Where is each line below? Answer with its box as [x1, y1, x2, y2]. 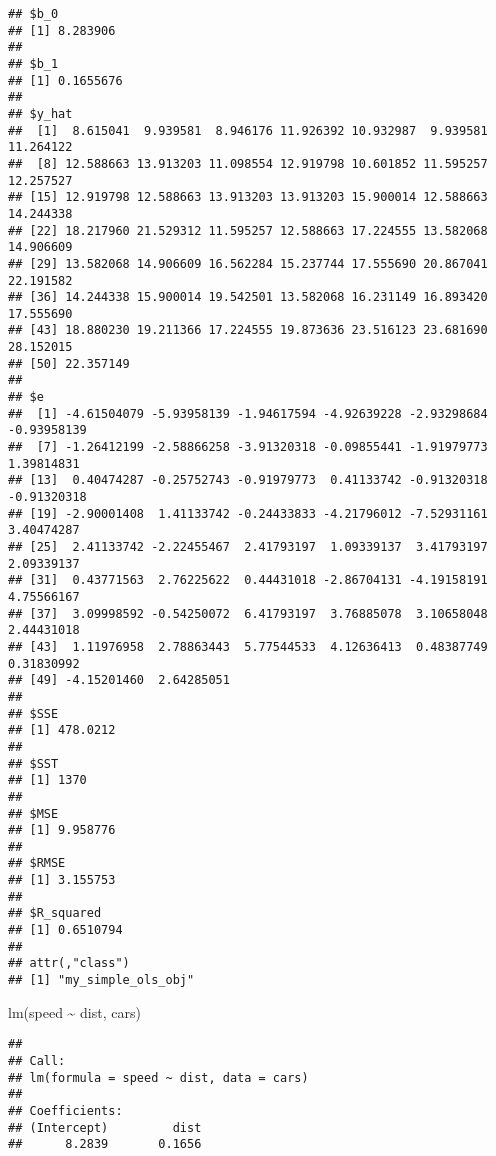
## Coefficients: [8, 1103, 123, 1118]
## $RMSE [8, 856, 66, 871]
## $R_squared [8, 906, 102, 921]
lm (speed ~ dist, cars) [8, 1001, 141, 1022]
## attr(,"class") [8, 956, 130, 971]
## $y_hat [8, 106, 73, 121]
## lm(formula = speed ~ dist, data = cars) [8, 1070, 309, 1085]
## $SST [8, 756, 59, 771]
